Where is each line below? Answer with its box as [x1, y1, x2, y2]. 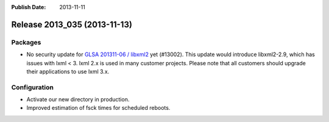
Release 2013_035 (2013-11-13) [11, 19, 132, 30]
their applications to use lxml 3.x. [26, 68, 110, 75]
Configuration [11, 83, 54, 91]
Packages [11, 38, 41, 46]
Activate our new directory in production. [26, 96, 130, 103]
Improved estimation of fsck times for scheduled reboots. [26, 104, 171, 112]
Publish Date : [11, 4, 46, 10]
